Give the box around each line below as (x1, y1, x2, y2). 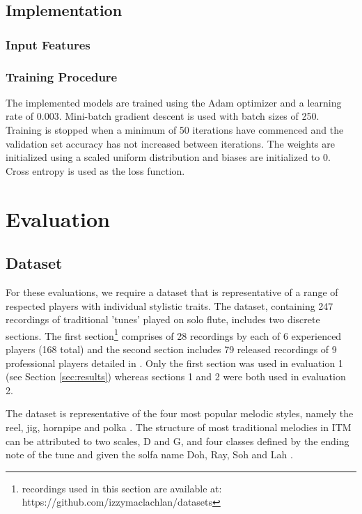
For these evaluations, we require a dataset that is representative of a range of (6, 284, 338, 299)
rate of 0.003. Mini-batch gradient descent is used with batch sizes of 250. (6, 109, 320, 123)
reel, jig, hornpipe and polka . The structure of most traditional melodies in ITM (6, 419, 352, 434)
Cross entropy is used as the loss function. (6, 163, 185, 178)
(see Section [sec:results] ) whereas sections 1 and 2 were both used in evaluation (6, 369, 346, 384)
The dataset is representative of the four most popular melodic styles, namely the (6, 406, 354, 421)
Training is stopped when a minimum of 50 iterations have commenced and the (6, 123, 344, 137)
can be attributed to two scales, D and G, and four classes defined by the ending (6, 433, 349, 448)
